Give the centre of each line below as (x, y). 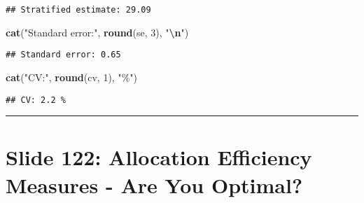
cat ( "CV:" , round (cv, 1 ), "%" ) (71, 77)
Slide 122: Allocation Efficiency (159, 157)
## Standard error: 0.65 (63, 55)
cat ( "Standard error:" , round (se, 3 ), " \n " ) (97, 32)
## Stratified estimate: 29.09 (78, 10)
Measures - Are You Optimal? (154, 184)
